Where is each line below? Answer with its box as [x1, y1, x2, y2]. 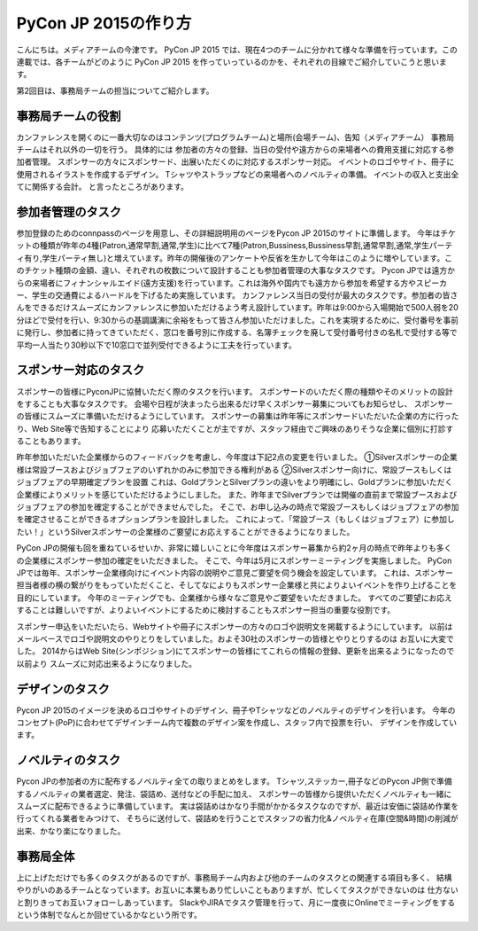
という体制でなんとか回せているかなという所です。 [16, 909, 203, 919]
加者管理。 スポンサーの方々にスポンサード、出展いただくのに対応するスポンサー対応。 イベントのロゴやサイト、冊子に [16, 156, 455, 168]
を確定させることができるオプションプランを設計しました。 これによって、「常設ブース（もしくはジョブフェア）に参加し [16, 514, 455, 525]
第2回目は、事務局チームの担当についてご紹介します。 [16, 85, 214, 96]
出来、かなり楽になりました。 [16, 825, 126, 836]
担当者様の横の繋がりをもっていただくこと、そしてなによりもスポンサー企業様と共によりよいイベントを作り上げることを [16, 580, 458, 591]
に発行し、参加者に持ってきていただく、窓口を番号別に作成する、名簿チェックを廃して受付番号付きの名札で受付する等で [16, 327, 458, 338]
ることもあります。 [16, 435, 86, 447]
